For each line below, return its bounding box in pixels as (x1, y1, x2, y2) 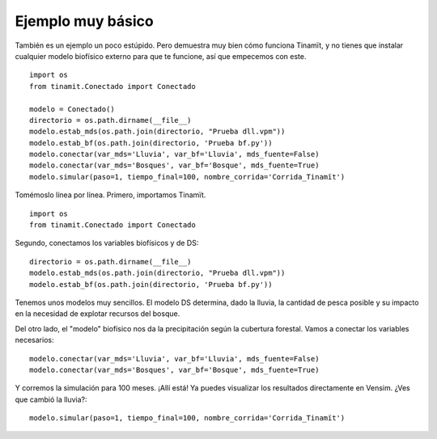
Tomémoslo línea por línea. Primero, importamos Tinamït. (15, 190, 206, 200)
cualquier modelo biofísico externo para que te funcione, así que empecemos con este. (15, 51, 307, 61)
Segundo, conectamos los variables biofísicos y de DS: (15, 238, 199, 248)
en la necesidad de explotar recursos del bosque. (15, 309, 180, 319)
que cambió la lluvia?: (15, 395, 88, 404)
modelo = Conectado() (29, 104, 115, 113)
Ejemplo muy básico (15, 12, 154, 30)
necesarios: (15, 336, 54, 345)
